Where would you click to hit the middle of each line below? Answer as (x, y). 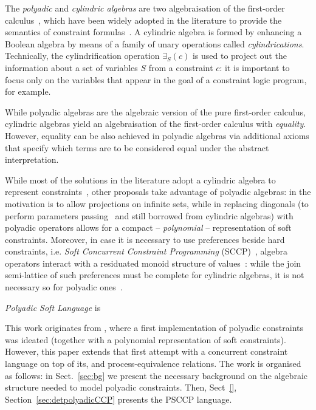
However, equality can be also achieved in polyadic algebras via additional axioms (157, 135)
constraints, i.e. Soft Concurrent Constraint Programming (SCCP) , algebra (146, 251)
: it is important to (255, 67)
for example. (28, 91)
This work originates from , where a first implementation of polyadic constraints (154, 328)
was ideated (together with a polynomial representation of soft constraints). (146, 339)
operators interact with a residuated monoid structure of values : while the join (153, 263)
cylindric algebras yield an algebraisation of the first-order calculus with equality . (156, 124)
